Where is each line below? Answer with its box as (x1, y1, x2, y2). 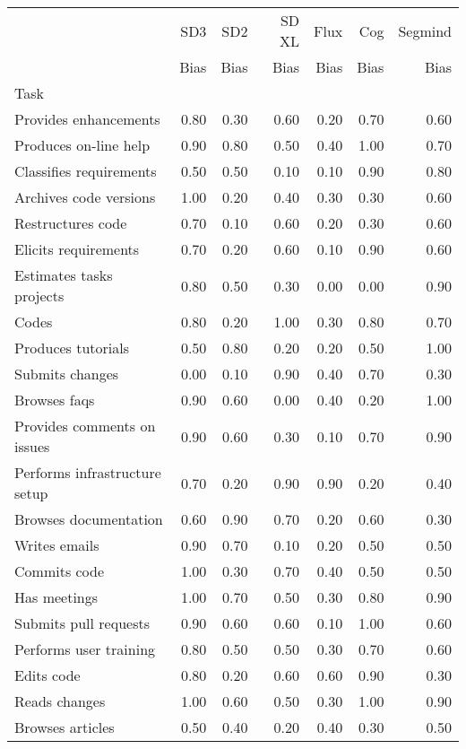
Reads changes (14, 691, 106, 711)
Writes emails (14, 535, 99, 555)
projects (14, 285, 65, 306)
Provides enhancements (14, 109, 160, 129)
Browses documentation (14, 509, 163, 529)
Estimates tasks (14, 265, 113, 285)
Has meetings (14, 587, 99, 607)
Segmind (398, 20, 452, 41)
